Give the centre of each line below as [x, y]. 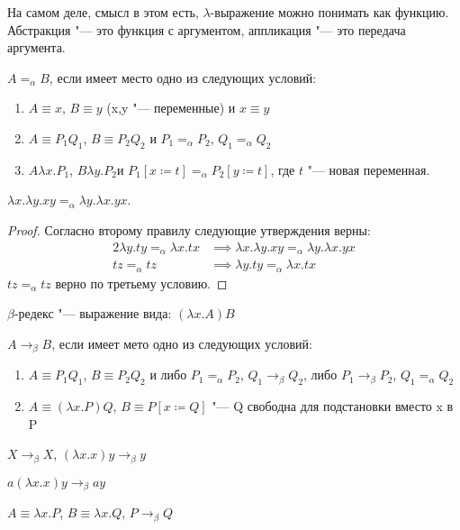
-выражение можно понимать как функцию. [329, 12]
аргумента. [36, 47]
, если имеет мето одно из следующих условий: [182, 343]
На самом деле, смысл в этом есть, [103, 12]
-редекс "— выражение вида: [93, 313]
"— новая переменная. [369, 169]
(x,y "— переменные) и [171, 108]
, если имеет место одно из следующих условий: [183, 77]
